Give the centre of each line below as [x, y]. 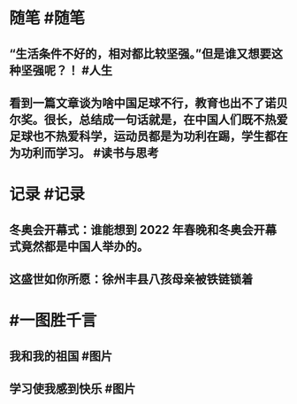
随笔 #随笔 [47, 18]
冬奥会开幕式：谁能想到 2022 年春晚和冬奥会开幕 [143, 230]
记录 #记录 [47, 194]
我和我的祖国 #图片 [61, 356]
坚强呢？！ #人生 [67, 70]
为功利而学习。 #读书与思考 [84, 153]
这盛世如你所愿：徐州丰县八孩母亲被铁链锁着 [131, 279]
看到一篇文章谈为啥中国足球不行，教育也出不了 [137, 103]
